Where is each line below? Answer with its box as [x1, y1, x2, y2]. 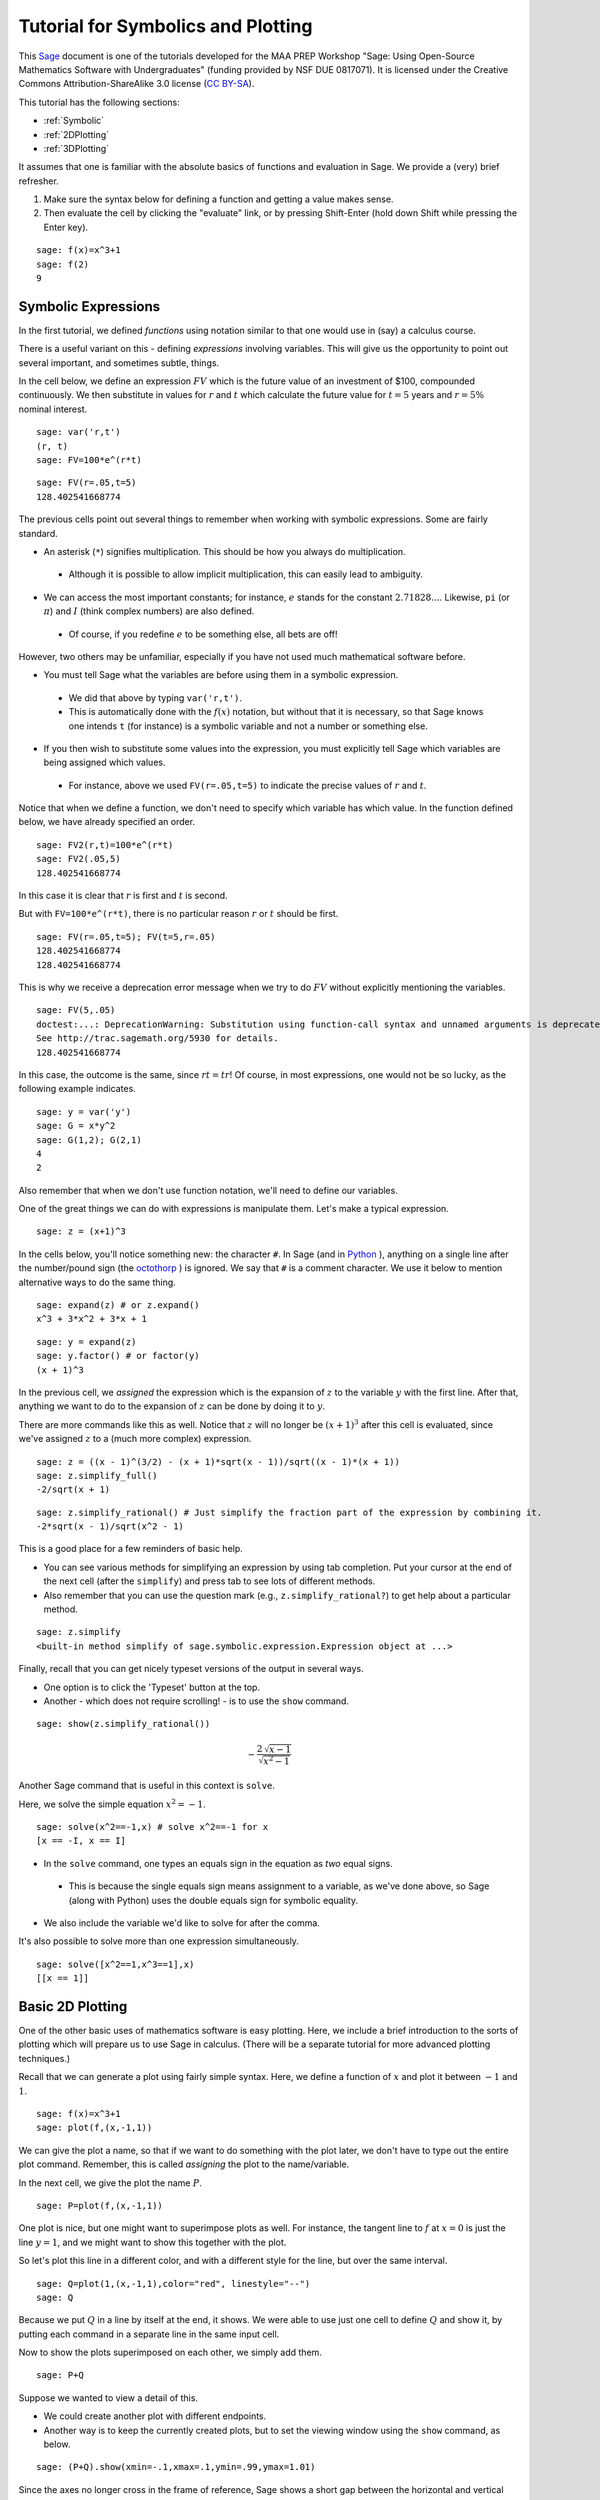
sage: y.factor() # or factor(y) [36, 1350, 200, 1362]
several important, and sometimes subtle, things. [18, 356, 220, 369]
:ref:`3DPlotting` [43, 142, 110, 154]
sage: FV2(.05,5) [36, 853, 121, 865]
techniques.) [18, 2052, 71, 2064]
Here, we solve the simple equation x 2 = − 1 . [18, 1796, 206, 1810]
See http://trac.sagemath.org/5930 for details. [36, 1033, 279, 1044]
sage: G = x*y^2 [36, 1120, 116, 1132]
